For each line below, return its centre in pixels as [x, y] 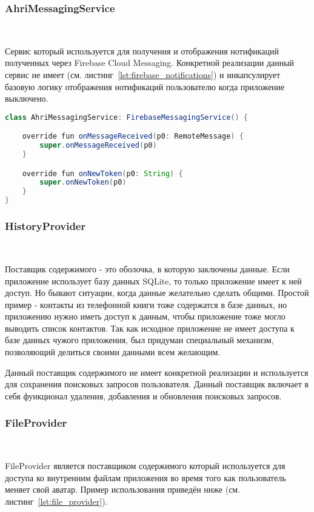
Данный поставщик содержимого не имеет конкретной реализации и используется [157, 372]
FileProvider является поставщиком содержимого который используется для [145, 466]
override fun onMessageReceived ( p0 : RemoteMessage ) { [133, 136]
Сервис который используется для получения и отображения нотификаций [142, 51]
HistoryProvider [45, 226]
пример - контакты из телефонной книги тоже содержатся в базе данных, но [146, 304]
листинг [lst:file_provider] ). [56, 501]
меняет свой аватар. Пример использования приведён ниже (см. [123, 489]
